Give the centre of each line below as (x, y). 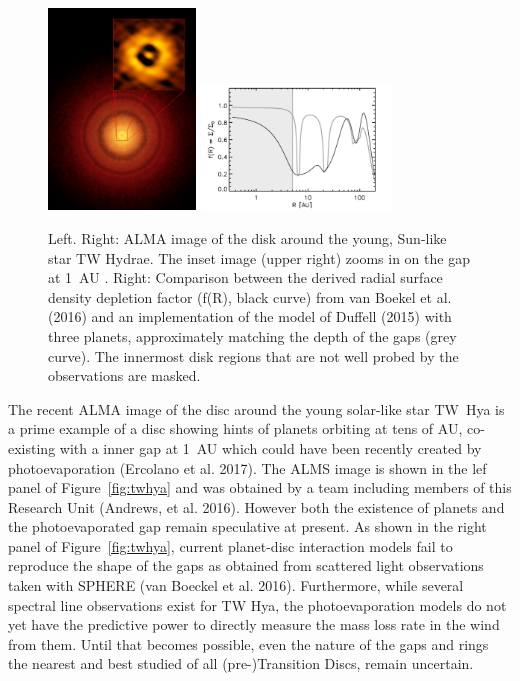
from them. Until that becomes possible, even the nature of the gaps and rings (248, 643)
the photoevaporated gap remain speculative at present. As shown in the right (247, 526)
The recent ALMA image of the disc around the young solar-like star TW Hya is (256, 408)
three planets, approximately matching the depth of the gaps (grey (252, 335)
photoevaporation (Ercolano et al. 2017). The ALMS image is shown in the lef (247, 467)
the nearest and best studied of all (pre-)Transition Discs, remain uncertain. (241, 663)
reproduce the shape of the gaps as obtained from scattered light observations (246, 565)
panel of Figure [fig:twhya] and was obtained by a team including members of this (260, 487)
